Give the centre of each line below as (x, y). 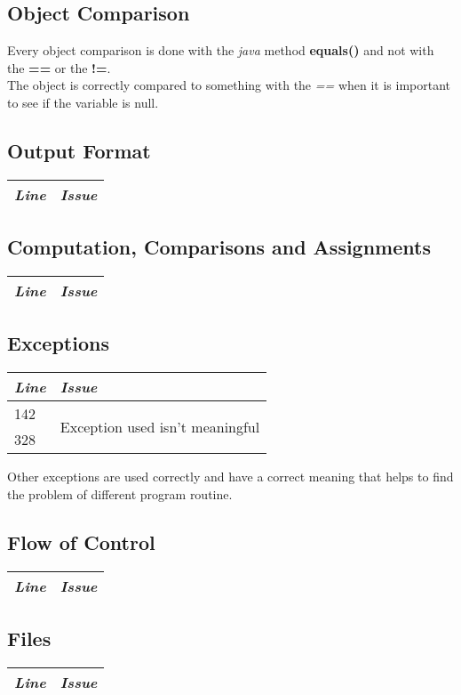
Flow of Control (81, 541)
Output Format (79, 150)
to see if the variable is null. (83, 102)
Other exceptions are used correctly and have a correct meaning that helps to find (230, 477)
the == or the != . (59, 67)
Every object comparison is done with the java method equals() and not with (221, 50)
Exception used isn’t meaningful (160, 426)
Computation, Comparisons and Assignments (219, 247)
